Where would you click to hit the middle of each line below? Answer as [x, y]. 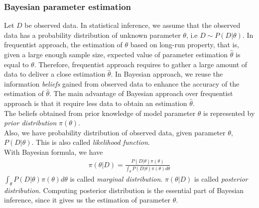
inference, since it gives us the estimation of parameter [87, 200]
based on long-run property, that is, [185, 45]
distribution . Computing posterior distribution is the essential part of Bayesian [124, 190]
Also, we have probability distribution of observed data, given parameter [115, 132]
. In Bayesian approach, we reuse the [167, 74]
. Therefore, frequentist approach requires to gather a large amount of [141, 64]
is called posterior [221, 179]
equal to [16, 64]
